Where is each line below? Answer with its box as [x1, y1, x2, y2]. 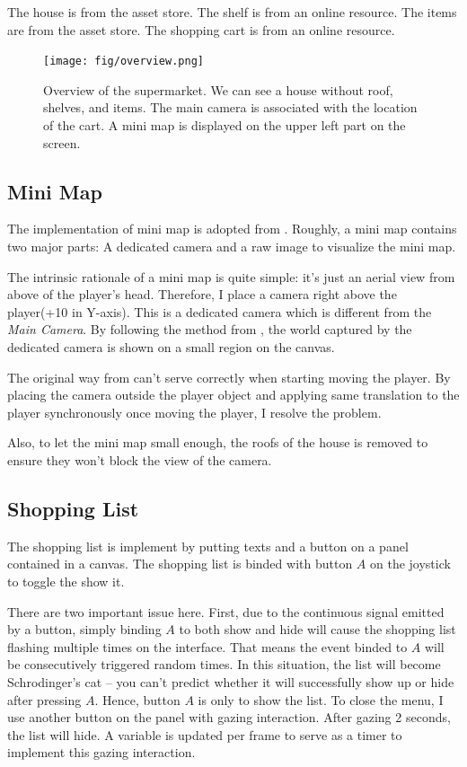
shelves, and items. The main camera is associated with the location [43, 98, 418, 117]
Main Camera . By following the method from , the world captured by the [7, 320, 412, 339]
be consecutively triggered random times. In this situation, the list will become [7, 655, 441, 674]
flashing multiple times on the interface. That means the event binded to [7, 637, 408, 656]
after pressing [7, 690, 82, 709]
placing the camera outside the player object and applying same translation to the [7, 385, 460, 404]
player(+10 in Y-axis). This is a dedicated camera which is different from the [7, 302, 432, 321]
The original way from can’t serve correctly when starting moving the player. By [7, 367, 451, 386]
